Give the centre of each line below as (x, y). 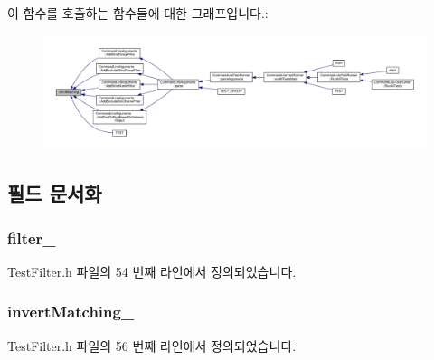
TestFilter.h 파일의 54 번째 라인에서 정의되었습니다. (152, 271)
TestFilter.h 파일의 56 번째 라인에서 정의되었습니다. (152, 345)
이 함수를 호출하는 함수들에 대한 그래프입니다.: (138, 13)
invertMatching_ (71, 312)
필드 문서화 (55, 193)
